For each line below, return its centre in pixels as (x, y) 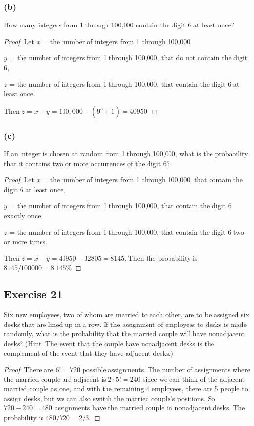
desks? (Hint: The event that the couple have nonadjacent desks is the (109, 343)
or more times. (26, 241)
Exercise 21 (33, 294)
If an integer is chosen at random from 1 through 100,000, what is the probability (126, 153)
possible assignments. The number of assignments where (166, 369)
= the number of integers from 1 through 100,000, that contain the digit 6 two (127, 232)
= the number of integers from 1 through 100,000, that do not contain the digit (128, 58)
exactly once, (23, 215)
